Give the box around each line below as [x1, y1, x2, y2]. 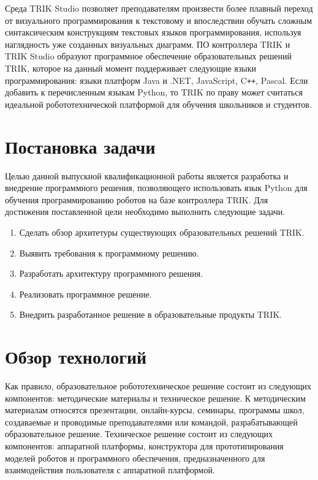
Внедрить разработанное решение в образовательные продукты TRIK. [19, 308, 282, 321]
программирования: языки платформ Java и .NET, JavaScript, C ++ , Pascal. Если [5, 73, 308, 86]
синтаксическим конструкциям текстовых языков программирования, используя [5, 26, 301, 39]
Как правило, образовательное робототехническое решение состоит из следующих [5, 380, 312, 392]
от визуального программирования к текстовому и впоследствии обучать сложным [5, 13, 312, 26]
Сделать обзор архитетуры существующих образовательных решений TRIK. [19, 225, 305, 238]
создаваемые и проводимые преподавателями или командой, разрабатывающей [5, 415, 298, 428]
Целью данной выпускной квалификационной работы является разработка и [5, 169, 289, 182]
